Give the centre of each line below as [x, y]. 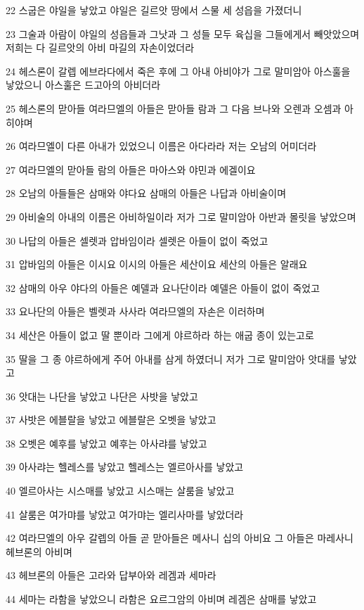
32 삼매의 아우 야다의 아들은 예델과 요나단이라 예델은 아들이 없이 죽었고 [163, 287]
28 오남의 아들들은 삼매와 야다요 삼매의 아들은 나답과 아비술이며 [146, 193]
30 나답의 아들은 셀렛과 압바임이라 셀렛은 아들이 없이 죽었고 [137, 240]
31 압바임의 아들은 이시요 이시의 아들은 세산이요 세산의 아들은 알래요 [157, 264]
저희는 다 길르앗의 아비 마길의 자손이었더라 [100, 47]
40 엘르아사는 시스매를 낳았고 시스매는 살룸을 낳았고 [120, 491]
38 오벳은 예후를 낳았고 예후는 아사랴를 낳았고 [106, 443]
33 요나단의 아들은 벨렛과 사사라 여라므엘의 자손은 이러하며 [135, 311]
